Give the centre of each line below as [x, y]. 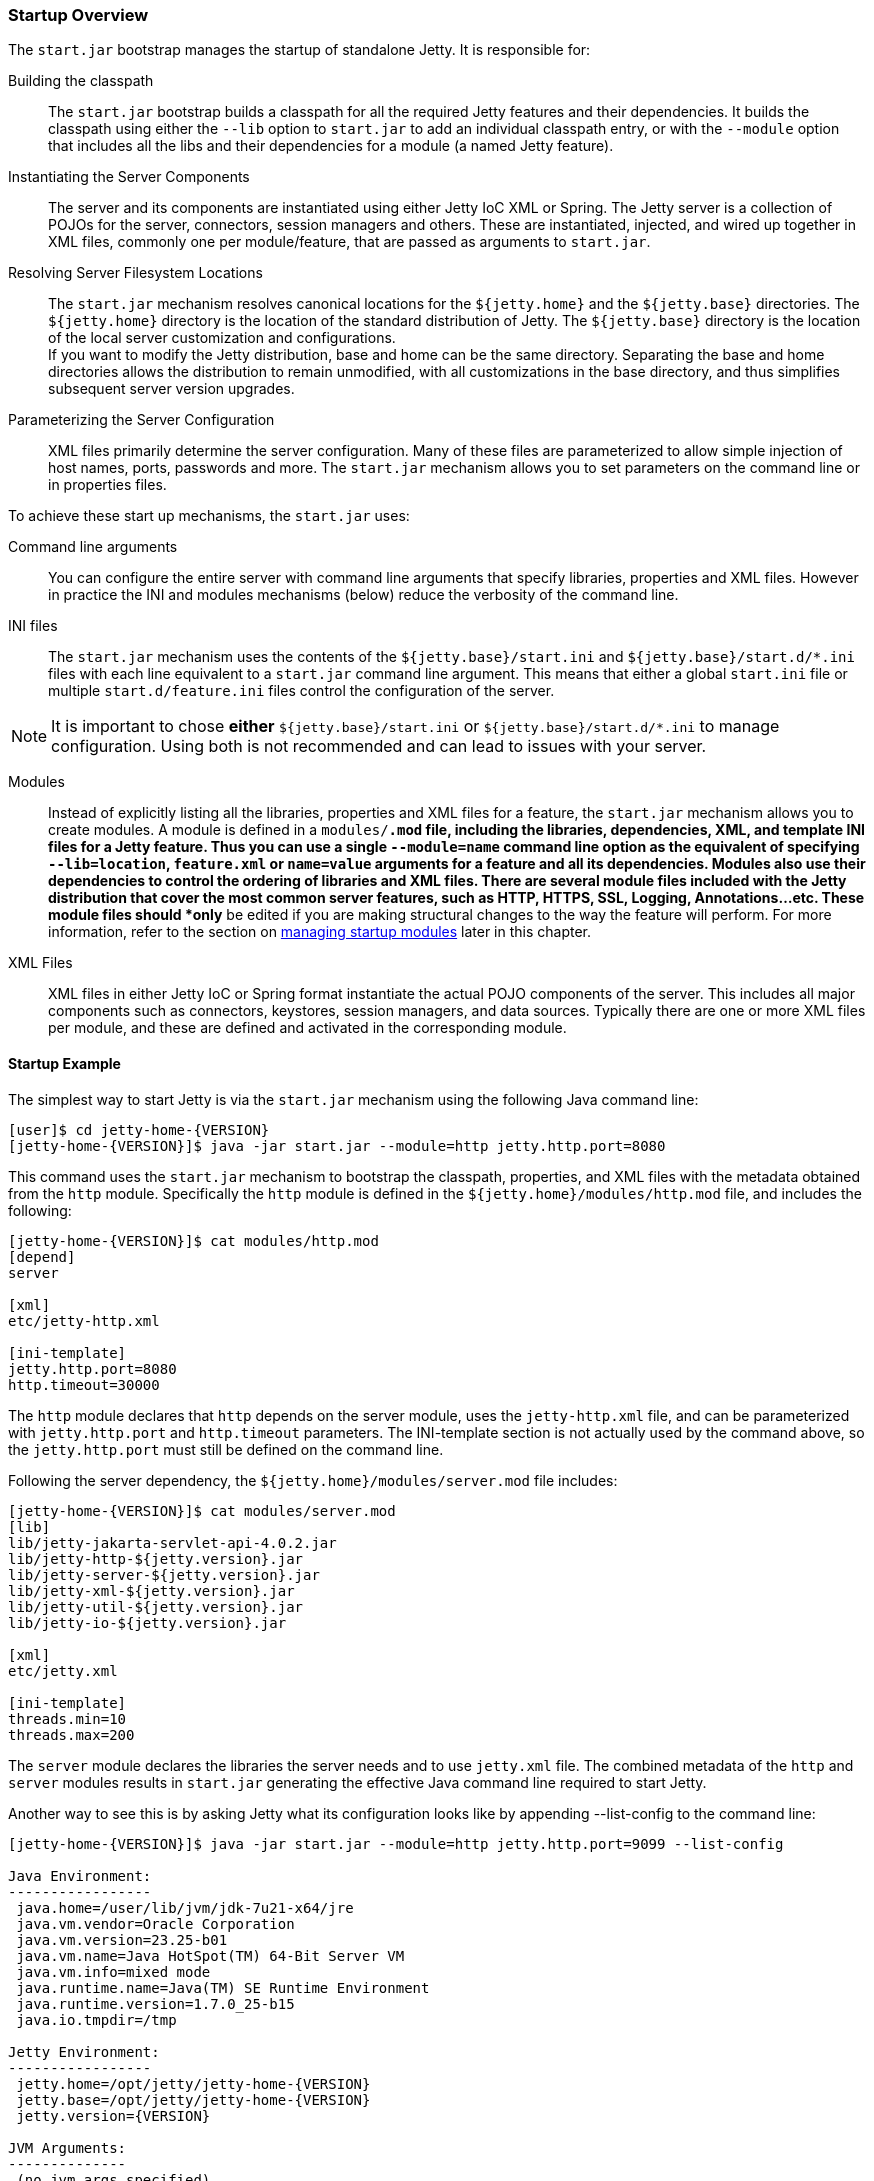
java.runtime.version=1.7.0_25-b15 [155, 2003]
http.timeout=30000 [84, 1384]
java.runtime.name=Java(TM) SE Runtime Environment [223, 1987]
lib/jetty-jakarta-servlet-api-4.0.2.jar [172, 1542]
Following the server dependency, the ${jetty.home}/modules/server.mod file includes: [313, 1480]
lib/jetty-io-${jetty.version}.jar [147, 1622]
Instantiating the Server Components [129, 177]
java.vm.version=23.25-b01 [122, 1939]
